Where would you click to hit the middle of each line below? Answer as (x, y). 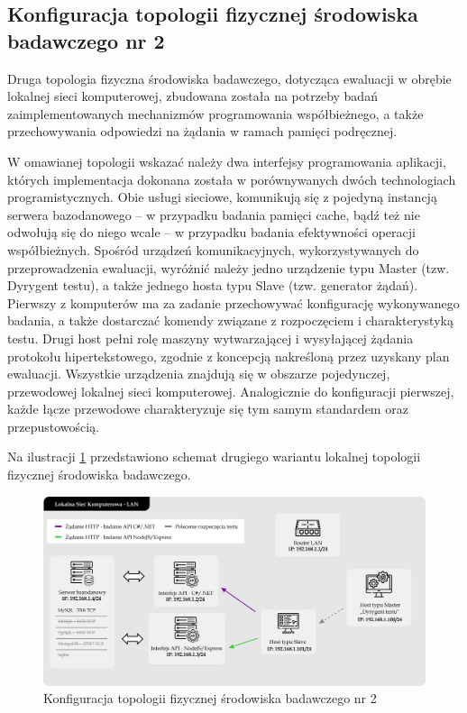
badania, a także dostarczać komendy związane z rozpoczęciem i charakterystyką (230, 320)
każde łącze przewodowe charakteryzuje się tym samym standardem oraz (208, 409)
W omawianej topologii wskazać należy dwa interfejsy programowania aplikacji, (227, 161)
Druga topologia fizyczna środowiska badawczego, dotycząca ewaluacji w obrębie (229, 78)
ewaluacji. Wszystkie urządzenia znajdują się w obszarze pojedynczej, (199, 374)
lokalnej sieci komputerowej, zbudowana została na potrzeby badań (192, 96)
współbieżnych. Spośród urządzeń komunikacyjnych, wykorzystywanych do (213, 249)
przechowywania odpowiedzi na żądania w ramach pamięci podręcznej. (202, 131)
